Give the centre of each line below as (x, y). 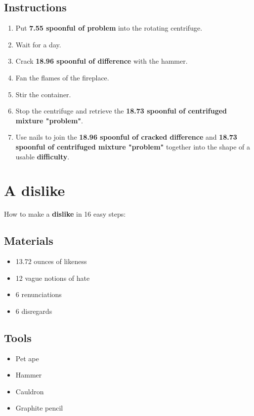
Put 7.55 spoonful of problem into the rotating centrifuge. (109, 28)
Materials (29, 241)
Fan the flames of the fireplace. (62, 77)
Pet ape (27, 358)
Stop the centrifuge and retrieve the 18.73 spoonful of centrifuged (121, 111)
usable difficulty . (42, 156)
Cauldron (30, 391)
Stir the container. (43, 94)
